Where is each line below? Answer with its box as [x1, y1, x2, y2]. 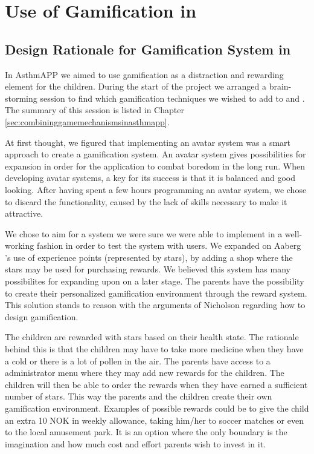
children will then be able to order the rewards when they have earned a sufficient [5, 378, 308, 390]
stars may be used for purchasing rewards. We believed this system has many [5, 263, 290, 275]
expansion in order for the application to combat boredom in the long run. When [5, 159, 305, 172]
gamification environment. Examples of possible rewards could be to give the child [5, 402, 309, 415]
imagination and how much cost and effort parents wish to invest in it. [5, 437, 266, 450]
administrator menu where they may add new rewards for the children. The [5, 366, 284, 379]
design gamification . [5, 310, 78, 323]
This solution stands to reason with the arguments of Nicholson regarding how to [5, 298, 306, 311]
